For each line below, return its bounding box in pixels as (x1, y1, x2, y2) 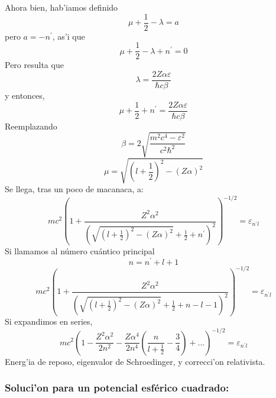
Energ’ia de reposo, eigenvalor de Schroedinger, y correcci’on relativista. (5, 355, 265, 367)
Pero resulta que (5, 59, 64, 71)
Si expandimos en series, (5, 315, 93, 328)
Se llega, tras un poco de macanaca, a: (5, 183, 144, 195)
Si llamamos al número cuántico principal (5, 245, 155, 257)
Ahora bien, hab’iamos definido (5, 1, 118, 13)
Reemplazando (5, 119, 57, 132)
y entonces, (5, 89, 45, 101)
